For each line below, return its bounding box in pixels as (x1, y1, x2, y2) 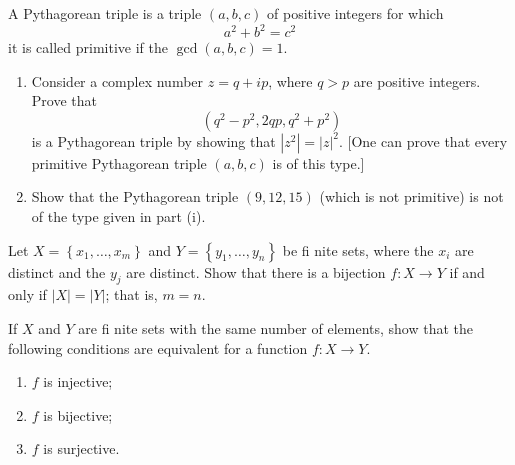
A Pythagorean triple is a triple (8, 3, 202, 23)
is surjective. (43, 438, 120, 459)
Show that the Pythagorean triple (31, 186, 239, 207)
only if (8, 284, 47, 305)
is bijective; (43, 404, 113, 425)
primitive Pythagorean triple (31, 152, 207, 173)
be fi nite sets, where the (282, 239, 434, 260)
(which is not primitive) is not (319, 186, 504, 207)
